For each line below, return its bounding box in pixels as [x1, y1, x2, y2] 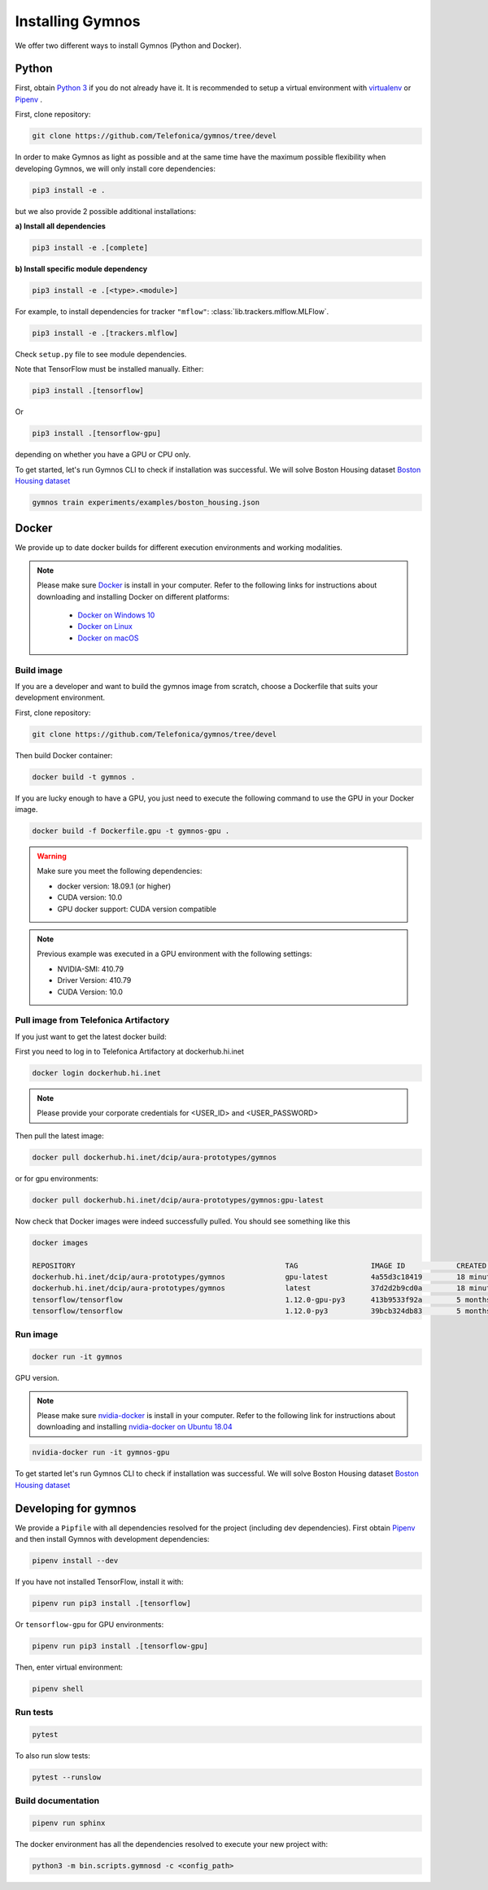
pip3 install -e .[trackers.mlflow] [32, 328, 179, 338]
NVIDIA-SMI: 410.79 [57, 964, 124, 974]
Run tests [15, 1707, 54, 1718]
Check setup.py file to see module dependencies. [15, 349, 187, 359]
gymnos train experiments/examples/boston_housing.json [32, 497, 260, 507]
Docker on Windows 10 [77, 610, 155, 620]
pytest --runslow [32, 1773, 102, 1782]
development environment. [15, 692, 106, 703]
